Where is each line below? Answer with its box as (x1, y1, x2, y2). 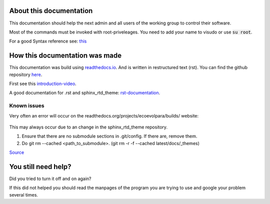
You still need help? (9, 162, 72, 171)
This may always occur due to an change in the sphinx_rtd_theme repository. (9, 124, 167, 130)
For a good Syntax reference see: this (9, 38, 87, 44)
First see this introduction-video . (9, 80, 77, 86)
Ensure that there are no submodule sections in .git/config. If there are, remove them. (21, 133, 197, 139)
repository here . (9, 71, 42, 77)
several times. (9, 191, 38, 197)
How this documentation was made (9, 51, 122, 60)
